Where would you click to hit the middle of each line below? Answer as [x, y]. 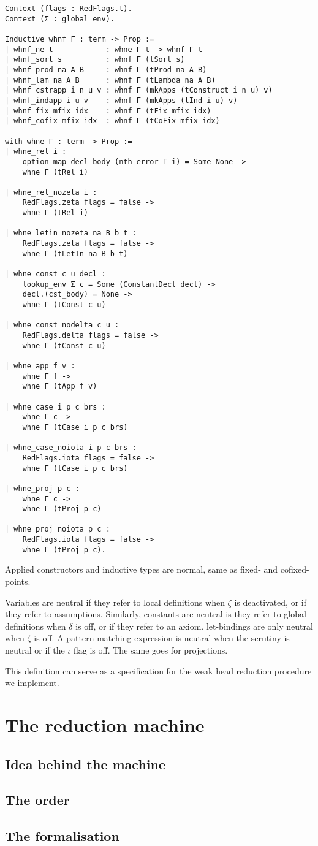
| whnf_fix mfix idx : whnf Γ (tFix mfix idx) [108, 111]
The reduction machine [105, 724]
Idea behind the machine [85, 764]
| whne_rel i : [36, 152]
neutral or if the [35, 650]
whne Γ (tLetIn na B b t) [75, 253]
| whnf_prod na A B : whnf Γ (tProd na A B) [106, 70]
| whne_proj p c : [42, 488]
